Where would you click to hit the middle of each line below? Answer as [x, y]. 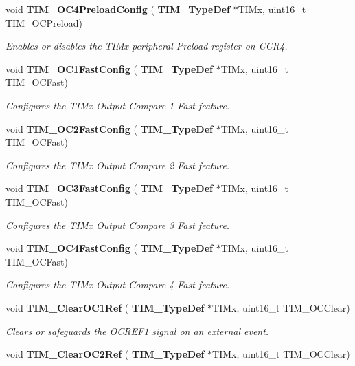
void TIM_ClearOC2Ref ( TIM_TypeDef [105, 354]
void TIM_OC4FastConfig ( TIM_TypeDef [109, 248]
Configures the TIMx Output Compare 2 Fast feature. [118, 165]
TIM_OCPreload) [44, 22]
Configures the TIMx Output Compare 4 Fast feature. [118, 284]
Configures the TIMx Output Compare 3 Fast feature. [118, 225]
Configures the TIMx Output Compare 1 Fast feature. [118, 105]
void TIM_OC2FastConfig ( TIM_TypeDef [109, 128]
